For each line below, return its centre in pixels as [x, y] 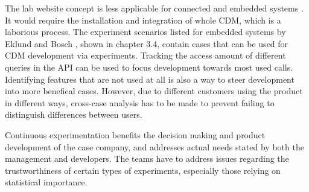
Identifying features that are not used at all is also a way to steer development [150, 79]
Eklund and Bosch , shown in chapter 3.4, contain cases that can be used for [147, 43]
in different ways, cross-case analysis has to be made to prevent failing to [140, 102]
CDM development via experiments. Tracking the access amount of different [145, 55]
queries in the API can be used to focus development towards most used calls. [149, 67]
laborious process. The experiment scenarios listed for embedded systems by [145, 32]
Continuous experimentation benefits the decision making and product [135, 134]
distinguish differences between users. [74, 114]
